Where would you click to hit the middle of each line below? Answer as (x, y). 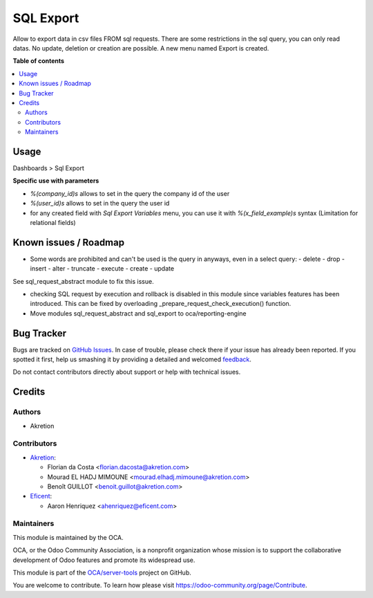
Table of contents (39, 61)
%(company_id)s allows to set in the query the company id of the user (130, 193)
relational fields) (53, 222)
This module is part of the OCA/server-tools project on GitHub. (102, 573)
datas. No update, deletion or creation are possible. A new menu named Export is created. (141, 48)
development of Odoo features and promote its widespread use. (104, 560)
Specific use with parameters (56, 181)
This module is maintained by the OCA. (68, 537)
